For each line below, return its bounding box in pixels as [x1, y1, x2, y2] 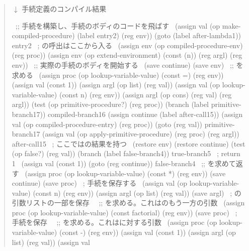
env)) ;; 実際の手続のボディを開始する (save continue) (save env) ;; [12, 59, 234, 70]
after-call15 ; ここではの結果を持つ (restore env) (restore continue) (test [12, 138, 245, 149]
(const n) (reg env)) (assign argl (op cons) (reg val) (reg [59, 89, 232, 99]
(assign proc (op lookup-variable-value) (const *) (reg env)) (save [25, 168, 226, 178]
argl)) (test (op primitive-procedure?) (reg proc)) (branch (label [12, 99, 209, 109]
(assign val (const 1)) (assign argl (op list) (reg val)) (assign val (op [12, 79, 220, 90]
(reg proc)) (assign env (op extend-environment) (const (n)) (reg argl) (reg [12, 50, 242, 60]
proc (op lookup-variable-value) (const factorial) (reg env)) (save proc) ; [12, 207, 237, 217]
